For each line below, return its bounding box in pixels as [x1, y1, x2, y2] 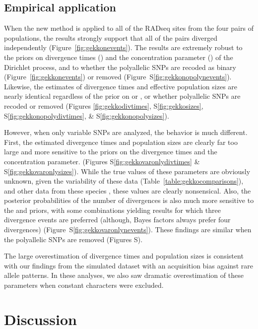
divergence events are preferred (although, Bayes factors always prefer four [4, 214, 231, 225]
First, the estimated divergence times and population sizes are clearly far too [4, 136, 238, 147]
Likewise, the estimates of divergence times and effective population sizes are [4, 81, 238, 91]
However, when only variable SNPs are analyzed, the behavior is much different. [4, 127, 248, 137]
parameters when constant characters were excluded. [4, 280, 164, 290]
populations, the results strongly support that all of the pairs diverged [4, 32, 218, 43]
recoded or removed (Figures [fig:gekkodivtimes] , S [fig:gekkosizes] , [4, 100, 203, 111]
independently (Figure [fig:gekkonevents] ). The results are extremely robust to [4, 42, 243, 53]
